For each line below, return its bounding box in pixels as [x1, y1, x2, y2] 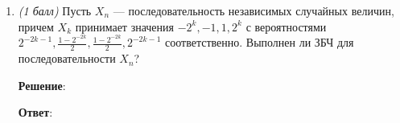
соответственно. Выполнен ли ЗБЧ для [165, 34, 354, 51]
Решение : [18, 76, 66, 93]
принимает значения [75, 18, 175, 35]
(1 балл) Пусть [18, 2, 92, 18]
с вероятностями [245, 18, 327, 35]
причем [18, 18, 54, 35]
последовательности [18, 50, 116, 67]
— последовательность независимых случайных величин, [113, 2, 394, 18]
